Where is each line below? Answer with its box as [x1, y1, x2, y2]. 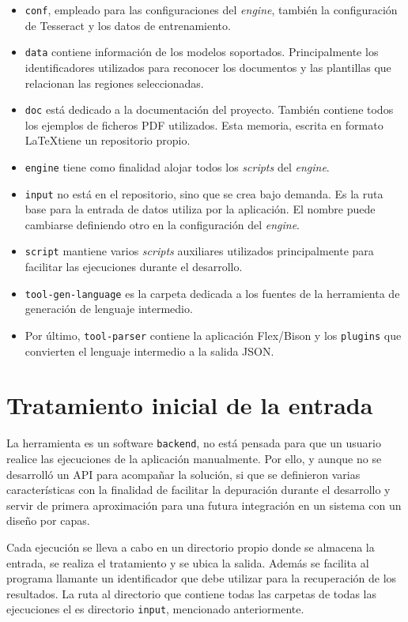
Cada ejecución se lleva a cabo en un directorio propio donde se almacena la [6, 538, 375, 555]
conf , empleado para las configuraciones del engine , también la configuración [25, 2, 398, 17]
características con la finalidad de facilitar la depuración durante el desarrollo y [6, 481, 391, 498]
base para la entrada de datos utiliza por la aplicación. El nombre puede [25, 201, 376, 217]
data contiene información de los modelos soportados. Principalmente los [25, 43, 379, 60]
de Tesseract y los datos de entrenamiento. [25, 17, 231, 33]
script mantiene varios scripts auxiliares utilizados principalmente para [25, 243, 374, 259]
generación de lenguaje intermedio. [25, 300, 193, 317]
